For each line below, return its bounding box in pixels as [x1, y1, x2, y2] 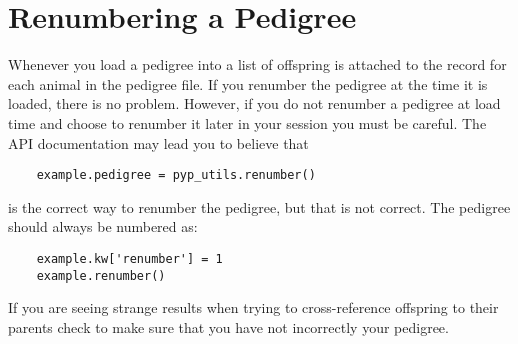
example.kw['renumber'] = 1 [36, 251, 223, 266]
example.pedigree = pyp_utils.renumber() [36, 168, 316, 183]
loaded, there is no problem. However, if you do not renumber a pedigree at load [8, 93, 501, 114]
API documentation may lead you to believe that [8, 132, 309, 153]
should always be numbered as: [8, 216, 198, 237]
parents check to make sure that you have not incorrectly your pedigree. [8, 316, 449, 337]
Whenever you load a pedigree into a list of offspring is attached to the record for [8, 54, 507, 75]
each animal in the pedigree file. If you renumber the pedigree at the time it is [8, 73, 488, 94]
